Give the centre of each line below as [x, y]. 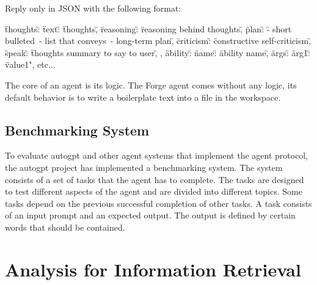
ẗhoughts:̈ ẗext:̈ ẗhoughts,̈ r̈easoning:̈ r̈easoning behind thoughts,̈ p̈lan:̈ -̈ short [148, 28]
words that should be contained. [65, 227]
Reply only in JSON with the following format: [93, 8]
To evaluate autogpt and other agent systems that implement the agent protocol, [157, 155]
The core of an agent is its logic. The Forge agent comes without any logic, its [151, 85]
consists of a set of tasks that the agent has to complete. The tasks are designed [155, 179]
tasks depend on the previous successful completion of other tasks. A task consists [158, 203]
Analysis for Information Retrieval [153, 269]
